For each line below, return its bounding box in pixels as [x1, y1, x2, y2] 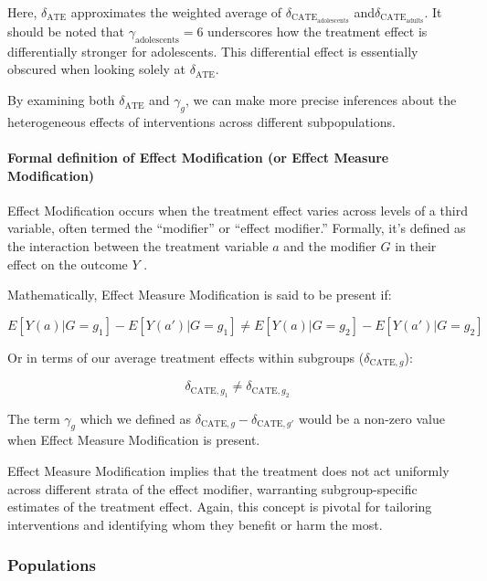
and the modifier [283, 237, 376, 256]
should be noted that [7, 22, 125, 41]
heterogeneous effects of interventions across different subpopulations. [7, 111, 396, 131]
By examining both [7, 90, 115, 110]
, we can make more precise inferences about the [185, 90, 457, 110]
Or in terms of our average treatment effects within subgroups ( [7, 347, 365, 366]
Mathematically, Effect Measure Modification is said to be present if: [7, 285, 392, 304]
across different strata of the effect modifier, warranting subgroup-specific [7, 479, 418, 498]
